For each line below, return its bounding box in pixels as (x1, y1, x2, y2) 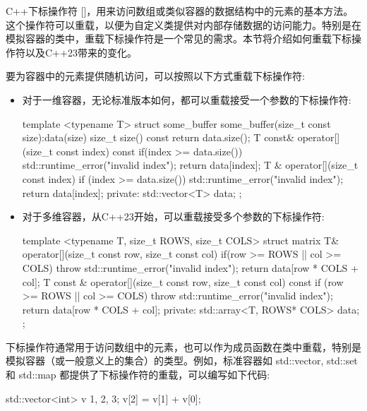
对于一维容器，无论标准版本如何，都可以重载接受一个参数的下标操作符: (22, 92, 351, 107)
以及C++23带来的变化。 (25, 44, 137, 59)
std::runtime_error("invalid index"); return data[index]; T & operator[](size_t (22, 157, 359, 172)
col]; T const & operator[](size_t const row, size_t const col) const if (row (22, 274, 344, 289)
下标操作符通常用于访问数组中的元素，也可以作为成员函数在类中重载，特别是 (6, 339, 361, 354)
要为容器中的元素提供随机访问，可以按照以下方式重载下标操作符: (6, 68, 305, 83)
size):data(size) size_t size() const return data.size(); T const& (22, 130, 294, 145)
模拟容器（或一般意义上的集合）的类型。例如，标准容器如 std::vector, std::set (6, 353, 358, 368)
